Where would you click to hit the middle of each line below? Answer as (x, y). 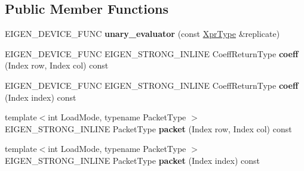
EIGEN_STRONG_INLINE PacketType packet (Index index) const (132, 160)
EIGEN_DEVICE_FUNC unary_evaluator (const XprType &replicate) (142, 34)
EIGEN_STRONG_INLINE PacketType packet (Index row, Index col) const (148, 128)
